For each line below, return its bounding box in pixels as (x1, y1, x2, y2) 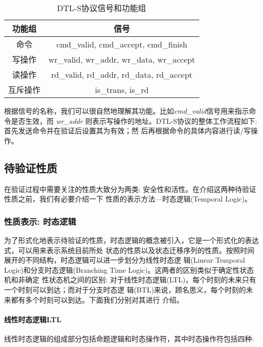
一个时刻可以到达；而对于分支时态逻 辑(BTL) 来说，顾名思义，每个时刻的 (4, 284, 246, 294)
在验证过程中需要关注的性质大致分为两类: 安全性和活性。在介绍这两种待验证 (4, 183, 256, 194)
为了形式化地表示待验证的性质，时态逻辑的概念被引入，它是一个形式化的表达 (4, 234, 259, 245)
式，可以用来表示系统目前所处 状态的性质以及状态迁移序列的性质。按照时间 (4, 244, 254, 255)
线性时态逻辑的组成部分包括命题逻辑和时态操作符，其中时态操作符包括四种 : (4, 333, 254, 343)
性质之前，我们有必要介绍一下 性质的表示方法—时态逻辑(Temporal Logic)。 (4, 193, 252, 204)
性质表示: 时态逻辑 (4, 215, 76, 227)
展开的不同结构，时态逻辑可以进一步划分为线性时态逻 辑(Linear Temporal (4, 255, 245, 265)
